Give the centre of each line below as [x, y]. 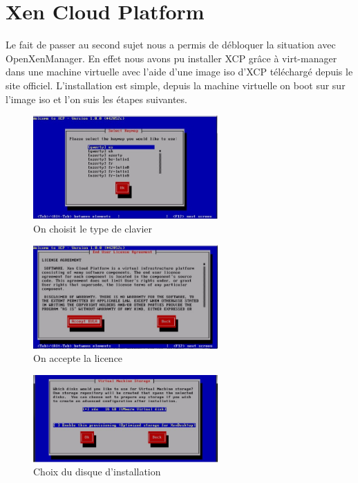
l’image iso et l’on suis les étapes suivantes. [96, 99]
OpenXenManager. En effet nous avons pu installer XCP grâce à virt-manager [171, 58]
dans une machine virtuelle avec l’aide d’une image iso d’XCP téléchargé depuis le [179, 72]
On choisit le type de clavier [93, 228]
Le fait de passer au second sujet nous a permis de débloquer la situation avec [171, 45]
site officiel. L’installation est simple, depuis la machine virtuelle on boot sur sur [176, 85]
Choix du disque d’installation [97, 472]
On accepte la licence [78, 358]
